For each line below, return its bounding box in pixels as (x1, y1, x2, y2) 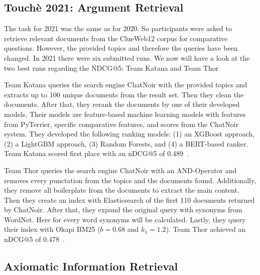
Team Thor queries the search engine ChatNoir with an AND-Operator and (4, 165, 237, 175)
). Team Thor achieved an (166, 224, 246, 234)
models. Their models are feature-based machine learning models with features (4, 108, 246, 119)
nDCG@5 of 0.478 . (4, 234, 65, 244)
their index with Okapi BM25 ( (4, 224, 100, 234)
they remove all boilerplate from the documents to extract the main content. (4, 185, 239, 195)
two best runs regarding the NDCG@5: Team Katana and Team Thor (4, 62, 219, 73)
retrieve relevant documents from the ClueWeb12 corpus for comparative (4, 33, 228, 43)
